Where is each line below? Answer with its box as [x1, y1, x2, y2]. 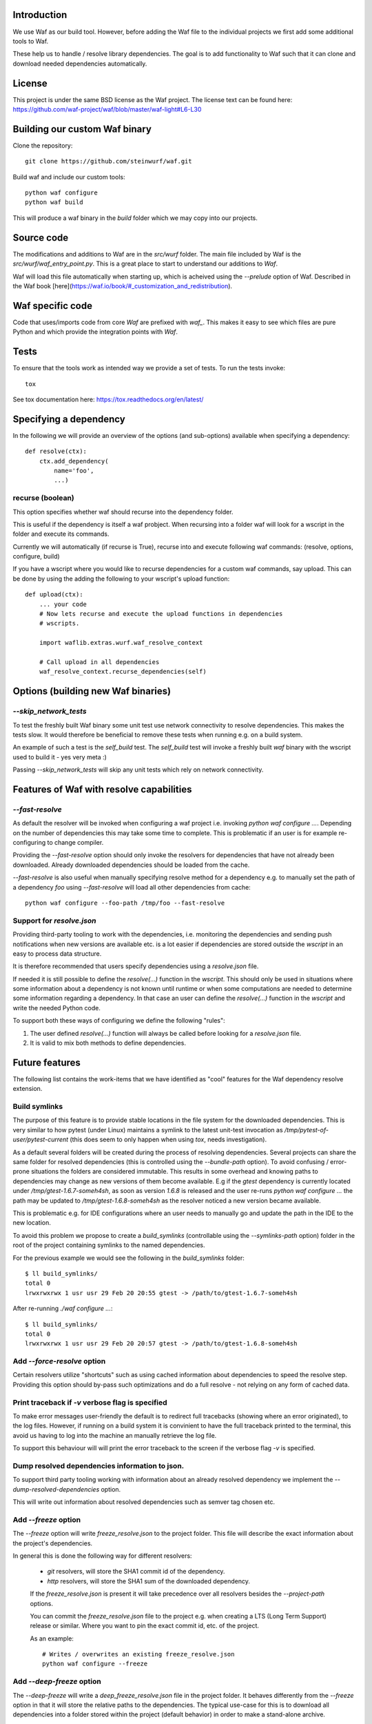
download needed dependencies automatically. [12, 59, 147, 68]
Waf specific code [12, 300, 93, 312]
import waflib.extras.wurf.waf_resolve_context [39, 639, 203, 647]
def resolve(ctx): [25, 448, 87, 455]
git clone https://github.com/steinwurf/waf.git [25, 157, 192, 166]
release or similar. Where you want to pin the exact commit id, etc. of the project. [30, 1621, 260, 1630]
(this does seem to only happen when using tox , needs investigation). [70, 1135, 267, 1144]
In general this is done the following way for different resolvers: [12, 1552, 192, 1560]
